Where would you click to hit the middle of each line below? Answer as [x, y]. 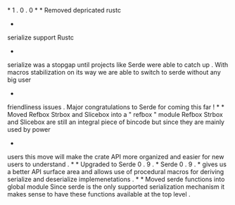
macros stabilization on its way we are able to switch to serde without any [114, 72]
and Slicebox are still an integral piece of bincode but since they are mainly [116, 122]
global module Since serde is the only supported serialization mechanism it [116, 187]
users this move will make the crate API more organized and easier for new [116, 157]
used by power [29, 129]
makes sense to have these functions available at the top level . [99, 194]
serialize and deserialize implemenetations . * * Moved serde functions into [116, 179]
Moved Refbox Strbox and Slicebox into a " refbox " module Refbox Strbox [115, 114]
